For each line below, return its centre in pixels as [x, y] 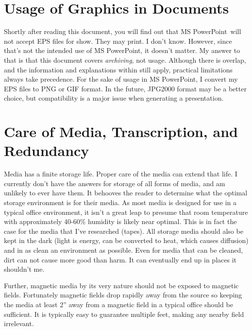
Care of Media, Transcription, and [121, 131]
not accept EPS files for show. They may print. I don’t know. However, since [118, 41]
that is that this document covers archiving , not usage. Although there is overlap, [125, 60]
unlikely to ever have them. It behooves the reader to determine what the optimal [126, 193]
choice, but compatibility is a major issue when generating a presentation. [114, 98]
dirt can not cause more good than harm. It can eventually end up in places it [120, 259]
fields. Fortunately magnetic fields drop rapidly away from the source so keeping [123, 295]
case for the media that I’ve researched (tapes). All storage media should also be [124, 231]
